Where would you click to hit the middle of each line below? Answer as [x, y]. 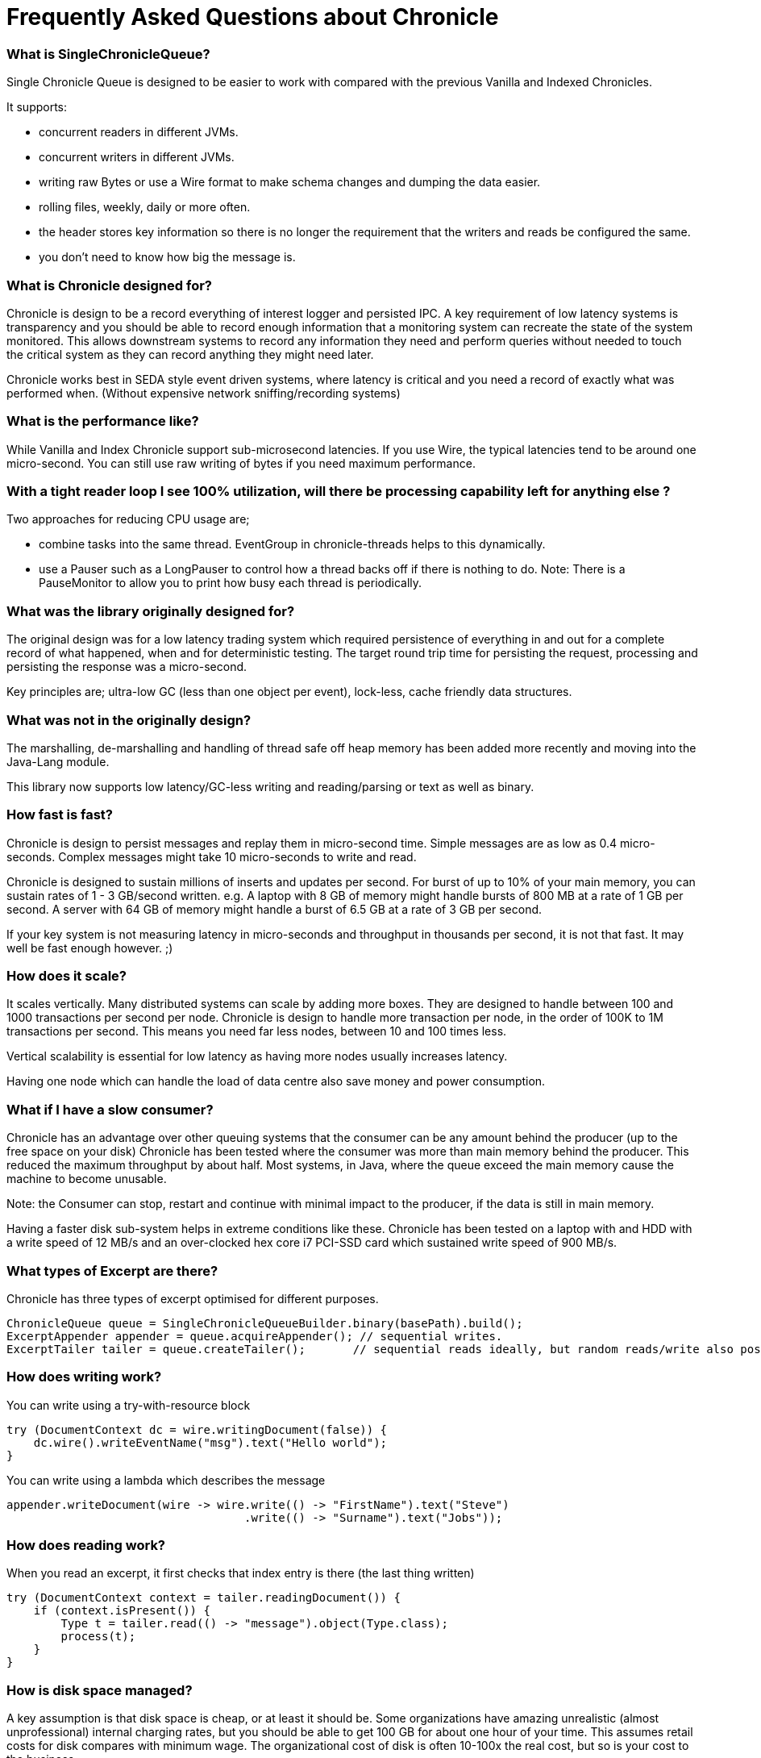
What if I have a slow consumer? [110, 1109]
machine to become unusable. [87, 1179]
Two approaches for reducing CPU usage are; [128, 519]
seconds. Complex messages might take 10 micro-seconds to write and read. [212, 856]
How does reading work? [86, 1545]
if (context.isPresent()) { [122, 1611]
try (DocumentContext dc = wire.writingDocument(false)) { [197, 1429]
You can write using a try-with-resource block [129, 1405]
